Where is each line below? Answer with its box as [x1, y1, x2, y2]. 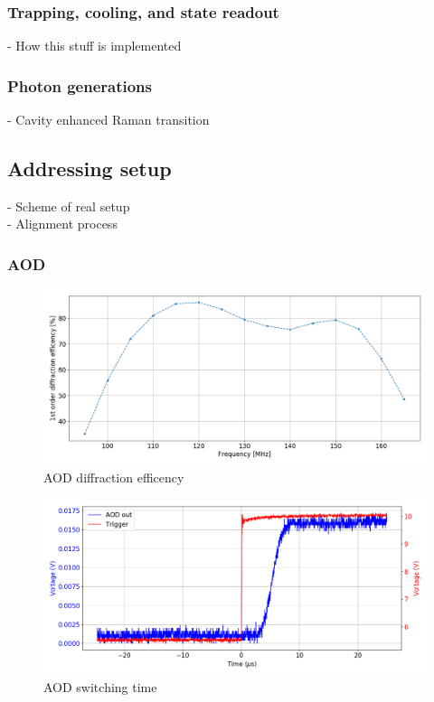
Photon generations [7, 74, 152, 97]
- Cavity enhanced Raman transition [7, 110, 210, 129]
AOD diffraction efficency [43, 468, 184, 487]
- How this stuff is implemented [7, 36, 182, 55]
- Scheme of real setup [7, 196, 130, 215]
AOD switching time [43, 678, 157, 697]
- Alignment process [7, 214, 118, 233]
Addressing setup [7, 154, 172, 183]
